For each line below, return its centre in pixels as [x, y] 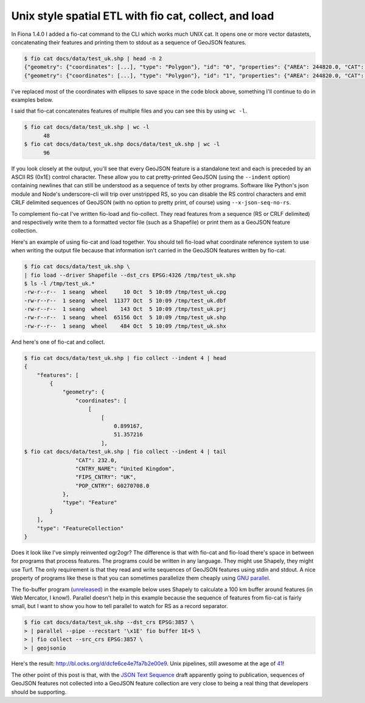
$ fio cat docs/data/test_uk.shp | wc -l [87, 127]
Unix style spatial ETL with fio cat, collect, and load [143, 16]
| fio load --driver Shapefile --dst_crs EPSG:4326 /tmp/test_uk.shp [130, 275]
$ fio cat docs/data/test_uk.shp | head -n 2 [93, 58]
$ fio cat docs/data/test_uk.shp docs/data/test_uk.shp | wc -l [122, 144]
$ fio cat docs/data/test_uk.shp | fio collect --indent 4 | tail [125, 452]
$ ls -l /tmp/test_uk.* [60, 283]
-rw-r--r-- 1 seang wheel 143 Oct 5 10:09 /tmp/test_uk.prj [125, 309]
